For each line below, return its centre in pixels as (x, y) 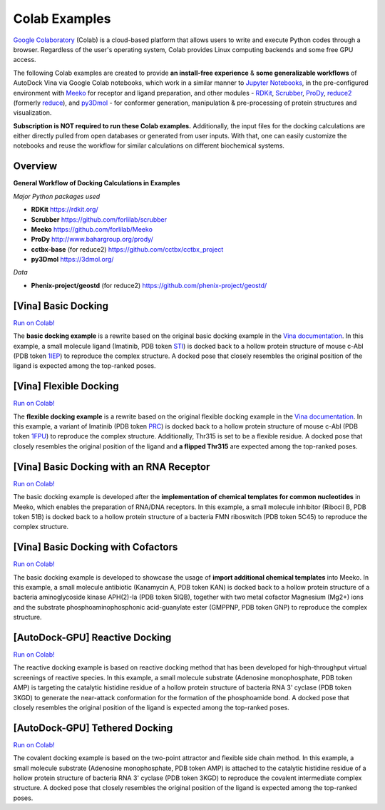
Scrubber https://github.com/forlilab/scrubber (99, 219)
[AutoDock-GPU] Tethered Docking (93, 728)
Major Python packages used (57, 196)
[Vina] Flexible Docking (66, 386)
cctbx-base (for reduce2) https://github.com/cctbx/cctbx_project (127, 249)
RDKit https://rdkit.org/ (65, 210)
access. (25, 60)
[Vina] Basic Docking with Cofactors (96, 547)
